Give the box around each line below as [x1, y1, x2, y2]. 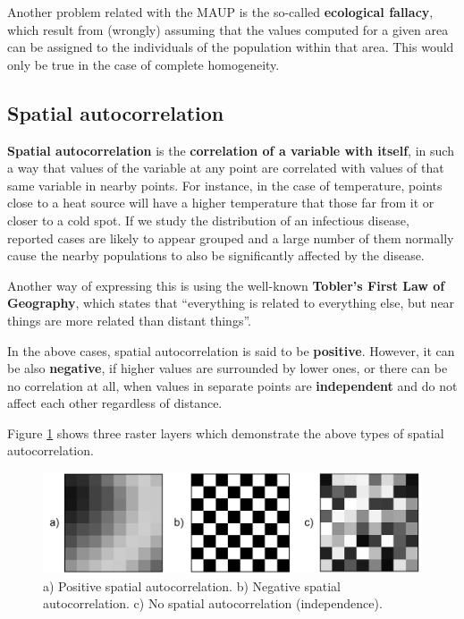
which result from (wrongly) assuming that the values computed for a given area [7, 20, 449, 38]
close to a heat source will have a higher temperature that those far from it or [7, 193, 434, 212]
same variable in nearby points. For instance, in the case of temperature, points [7, 175, 443, 194]
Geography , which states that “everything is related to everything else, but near [7, 293, 455, 312]
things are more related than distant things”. [7, 310, 251, 329]
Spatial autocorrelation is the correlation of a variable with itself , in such [7, 140, 454, 159]
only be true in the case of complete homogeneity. [7, 55, 280, 73]
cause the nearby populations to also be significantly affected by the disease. [7, 246, 425, 265]
